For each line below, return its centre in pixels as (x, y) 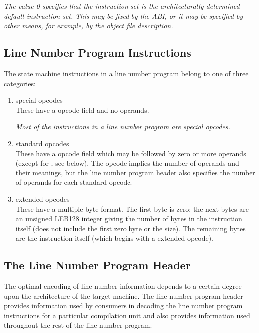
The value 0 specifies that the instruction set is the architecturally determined (122, 6)
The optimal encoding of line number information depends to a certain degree (123, 286)
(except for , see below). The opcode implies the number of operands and (127, 163)
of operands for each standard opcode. (74, 182)
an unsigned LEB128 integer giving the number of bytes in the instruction (129, 219)
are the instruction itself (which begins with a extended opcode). (115, 238)
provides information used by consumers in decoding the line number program (123, 305)
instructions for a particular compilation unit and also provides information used (127, 315)
